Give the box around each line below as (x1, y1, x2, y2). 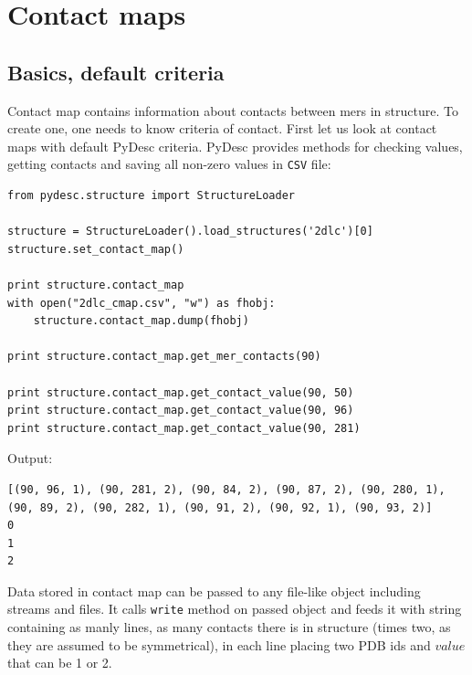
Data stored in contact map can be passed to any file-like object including (7, 581, 421, 600)
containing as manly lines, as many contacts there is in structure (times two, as (7, 617, 451, 637)
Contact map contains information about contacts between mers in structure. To (7, 100, 458, 120)
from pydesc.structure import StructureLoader (7, 189, 295, 203)
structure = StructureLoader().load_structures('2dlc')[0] (7, 225, 373, 238)
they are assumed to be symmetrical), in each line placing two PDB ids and (7, 635, 431, 654)
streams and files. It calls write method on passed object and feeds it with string (7, 599, 462, 618)
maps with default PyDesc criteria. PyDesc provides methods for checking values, (7, 136, 463, 155)
